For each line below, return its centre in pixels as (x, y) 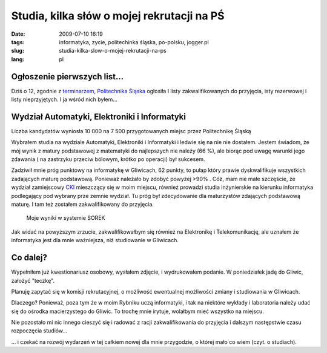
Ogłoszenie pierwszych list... (68, 77)
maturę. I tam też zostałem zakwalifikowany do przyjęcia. (83, 204)
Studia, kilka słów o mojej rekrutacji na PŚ (118, 16)
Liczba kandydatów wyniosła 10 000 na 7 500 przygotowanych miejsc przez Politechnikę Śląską (131, 131)
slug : (18, 51)
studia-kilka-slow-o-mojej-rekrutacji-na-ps (113, 51)
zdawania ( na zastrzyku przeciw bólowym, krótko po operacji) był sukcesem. (108, 159)
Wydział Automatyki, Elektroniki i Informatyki (98, 117)
